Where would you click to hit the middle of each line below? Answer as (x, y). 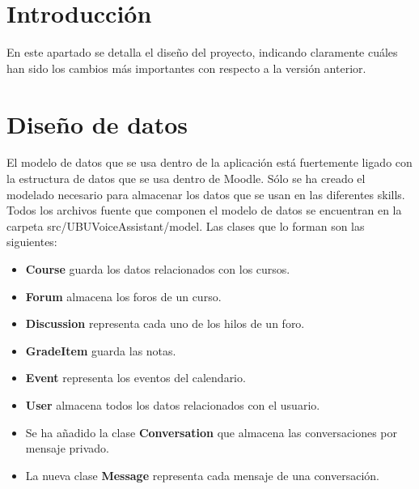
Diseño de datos (97, 123)
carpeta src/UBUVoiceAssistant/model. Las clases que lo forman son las (186, 225)
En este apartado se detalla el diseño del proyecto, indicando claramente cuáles (202, 52)
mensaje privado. (67, 448)
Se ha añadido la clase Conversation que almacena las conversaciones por (212, 432)
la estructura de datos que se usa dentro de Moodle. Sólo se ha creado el (186, 179)
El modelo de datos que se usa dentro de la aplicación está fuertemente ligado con (209, 162)
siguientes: (32, 242)
